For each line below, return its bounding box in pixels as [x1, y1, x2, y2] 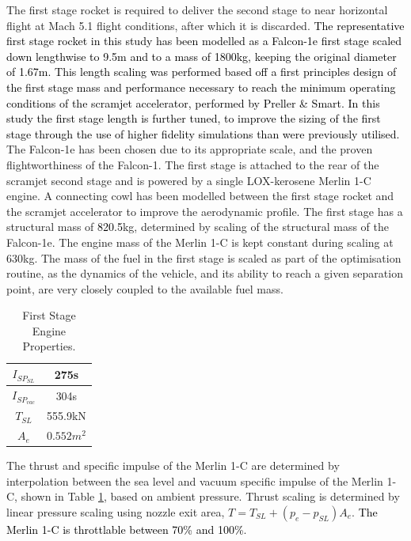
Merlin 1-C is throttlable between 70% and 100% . [6, 521, 247, 537]
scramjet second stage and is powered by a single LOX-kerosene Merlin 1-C [6, 172, 371, 188]
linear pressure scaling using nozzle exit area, [6, 504, 225, 520]
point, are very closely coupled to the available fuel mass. [6, 280, 284, 297]
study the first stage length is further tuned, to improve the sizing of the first [6, 110, 381, 127]
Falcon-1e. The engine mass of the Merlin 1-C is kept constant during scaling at [6, 233, 394, 250]
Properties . [22, 338, 76, 354]
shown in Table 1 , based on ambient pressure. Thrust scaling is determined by [21, 488, 400, 505]
